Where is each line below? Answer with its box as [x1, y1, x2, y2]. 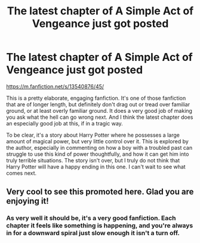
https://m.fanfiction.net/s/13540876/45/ [6, 82, 104, 90]
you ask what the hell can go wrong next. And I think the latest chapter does [6, 113, 193, 121]
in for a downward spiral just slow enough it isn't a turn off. [6, 229, 180, 237]
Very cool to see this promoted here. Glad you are [6, 187, 194, 197]
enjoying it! [6, 196, 49, 207]
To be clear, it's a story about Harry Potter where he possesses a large [6, 131, 180, 139]
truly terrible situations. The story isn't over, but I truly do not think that [6, 156, 180, 164]
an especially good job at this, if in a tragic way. [6, 119, 124, 127]
